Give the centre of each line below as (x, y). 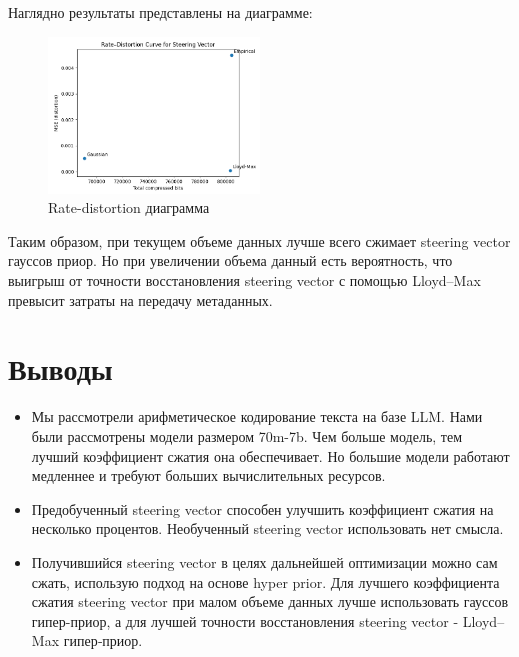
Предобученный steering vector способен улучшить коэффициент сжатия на (262, 508)
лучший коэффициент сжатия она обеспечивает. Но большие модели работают (270, 455)
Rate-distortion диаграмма (129, 207)
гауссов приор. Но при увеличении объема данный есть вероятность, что (230, 260)
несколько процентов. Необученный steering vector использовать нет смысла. (267, 528)
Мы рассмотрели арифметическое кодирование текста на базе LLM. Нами (257, 416)
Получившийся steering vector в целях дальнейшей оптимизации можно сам (264, 561)
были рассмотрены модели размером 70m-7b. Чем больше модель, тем (247, 435)
